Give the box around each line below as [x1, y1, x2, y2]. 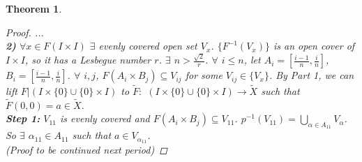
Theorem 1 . [6, 1, 62, 15]
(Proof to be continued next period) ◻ [6, 142, 167, 157]
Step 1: [6, 111, 40, 126]
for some [185, 68, 223, 82]
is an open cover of [273, 38, 355, 53]
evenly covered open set [98, 38, 197, 53]
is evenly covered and [60, 111, 150, 126]
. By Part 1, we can [269, 68, 354, 82]
